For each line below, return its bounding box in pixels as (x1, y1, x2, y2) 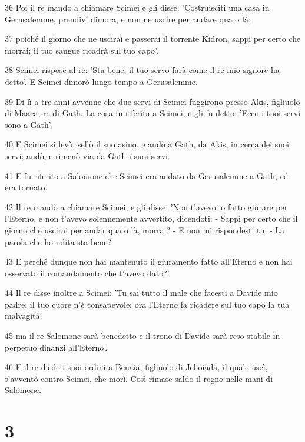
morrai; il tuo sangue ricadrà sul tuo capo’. (5, 44, 158, 56)
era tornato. (5, 181, 48, 193)
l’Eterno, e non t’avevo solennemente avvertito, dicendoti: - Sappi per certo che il (5, 212, 298, 225)
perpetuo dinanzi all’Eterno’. (5, 341, 108, 353)
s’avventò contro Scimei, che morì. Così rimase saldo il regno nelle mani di (5, 372, 273, 384)
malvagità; (5, 309, 42, 322)
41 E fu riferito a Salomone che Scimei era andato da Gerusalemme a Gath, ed (5, 169, 289, 182)
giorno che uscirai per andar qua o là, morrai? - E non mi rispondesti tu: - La (5, 223, 284, 236)
